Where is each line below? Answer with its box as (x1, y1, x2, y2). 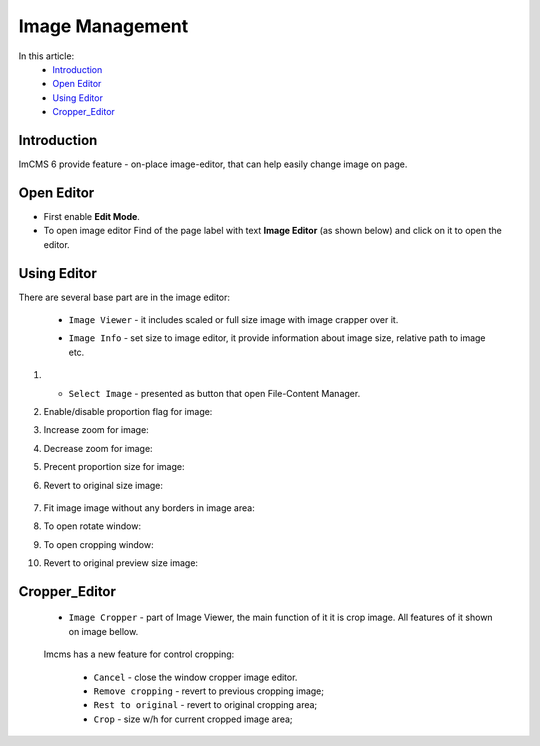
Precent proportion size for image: (43, 461, 185, 473)
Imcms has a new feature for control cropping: (43, 648, 235, 660)
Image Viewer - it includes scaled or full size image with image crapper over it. (68, 314, 399, 325)
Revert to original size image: (43, 479, 164, 491)
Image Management (18, 15, 189, 37)
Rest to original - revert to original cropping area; (93, 699, 318, 711)
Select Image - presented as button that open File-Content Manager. (68, 387, 361, 399)
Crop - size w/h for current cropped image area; (93, 713, 294, 725)
